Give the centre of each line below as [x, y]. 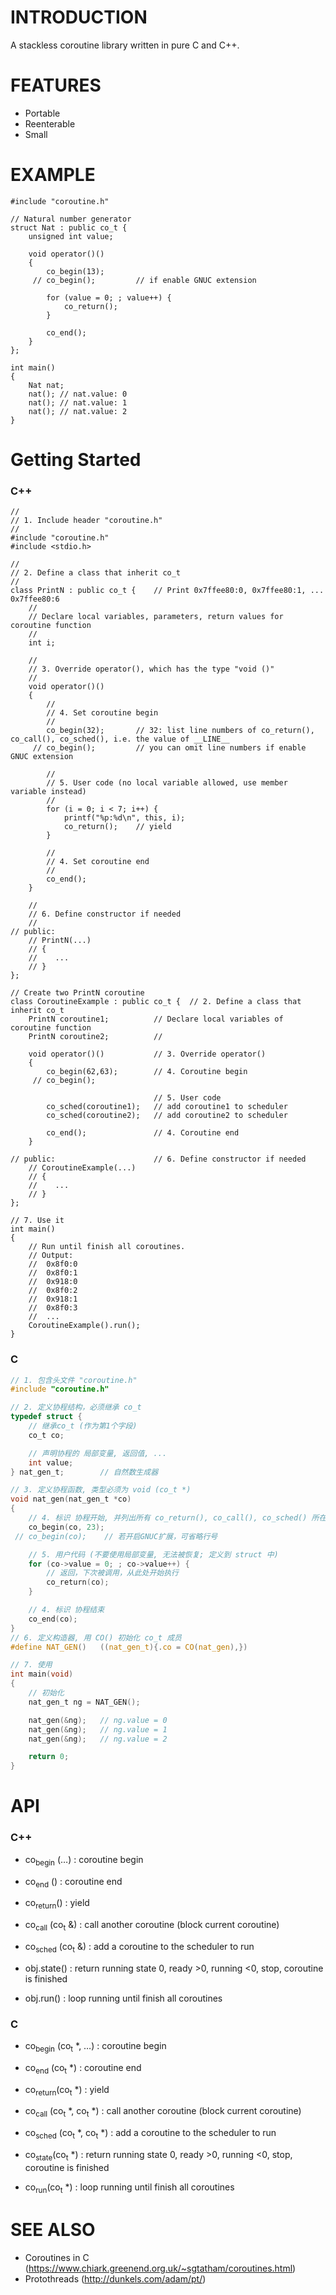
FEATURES [56, 85]
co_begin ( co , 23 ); [66, 1527]
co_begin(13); [75, 271]
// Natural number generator [71, 219]
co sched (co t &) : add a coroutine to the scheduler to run [139, 1947]
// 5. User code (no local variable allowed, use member [167, 783]
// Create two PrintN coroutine [77, 993]
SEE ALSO [53, 2229]
